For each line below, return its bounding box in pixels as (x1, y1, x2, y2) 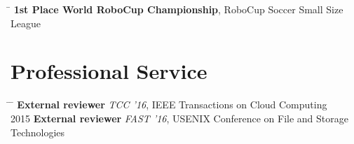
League (11, 15, 41, 30)
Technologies (11, 124, 65, 139)
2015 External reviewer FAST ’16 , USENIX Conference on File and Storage (11, 110, 348, 125)
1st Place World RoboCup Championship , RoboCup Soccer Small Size (13, 2, 343, 16)
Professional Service (11, 57, 207, 85)
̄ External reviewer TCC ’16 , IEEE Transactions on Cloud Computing (11, 97, 327, 112)
